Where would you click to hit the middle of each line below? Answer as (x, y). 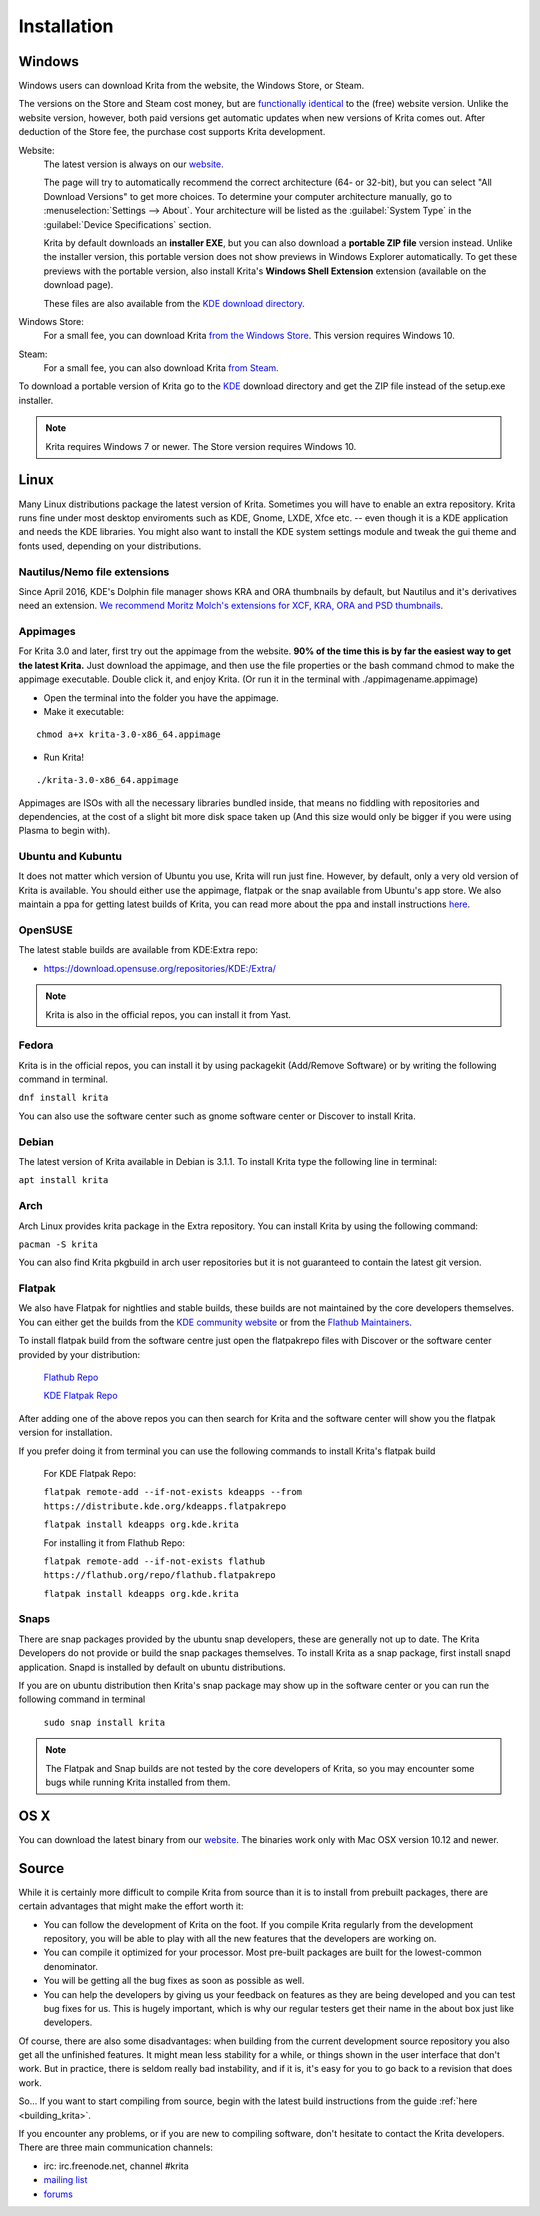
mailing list (65, 2180)
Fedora (36, 1045)
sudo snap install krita (104, 1722)
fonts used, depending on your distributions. (110, 546)
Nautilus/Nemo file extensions (94, 572)
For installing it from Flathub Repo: (114, 1542)
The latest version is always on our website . (133, 164)
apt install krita (63, 1180)
